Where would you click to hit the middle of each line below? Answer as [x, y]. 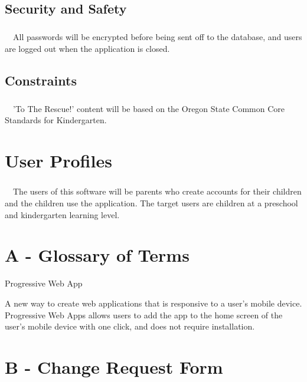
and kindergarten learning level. [62, 214]
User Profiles [58, 160]
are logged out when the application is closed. [87, 48]
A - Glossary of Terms [97, 255]
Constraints [41, 80]
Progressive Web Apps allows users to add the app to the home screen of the [144, 315]
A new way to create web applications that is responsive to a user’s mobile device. [153, 303]
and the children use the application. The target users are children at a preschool [151, 203]
